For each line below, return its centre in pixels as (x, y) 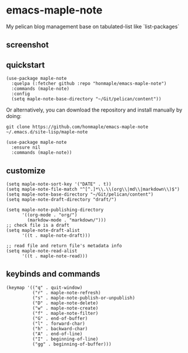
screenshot (27, 45)
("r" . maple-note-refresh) (66, 293)
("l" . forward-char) (58, 324)
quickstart (26, 65)
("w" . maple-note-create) (65, 308)
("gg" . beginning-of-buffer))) (72, 344)
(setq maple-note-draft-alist (43, 230)
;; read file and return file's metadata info (64, 246)
